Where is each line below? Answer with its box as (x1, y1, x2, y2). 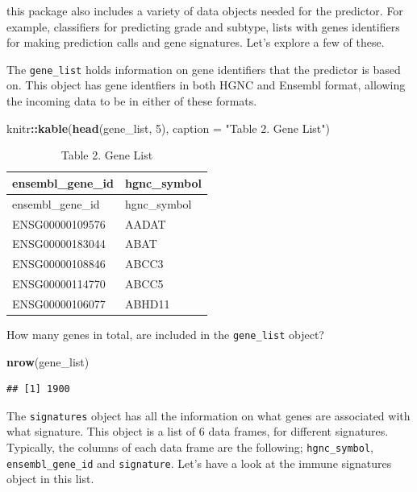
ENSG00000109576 (12, 215, 106, 232)
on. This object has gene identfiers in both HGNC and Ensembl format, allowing (6, 76, 406, 93)
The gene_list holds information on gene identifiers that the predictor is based (6, 60, 401, 77)
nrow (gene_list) (6, 353, 90, 370)
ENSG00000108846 (12, 255, 106, 272)
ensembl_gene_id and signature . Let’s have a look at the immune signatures (6, 454, 392, 471)
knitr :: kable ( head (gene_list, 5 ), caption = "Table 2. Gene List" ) (6, 119, 330, 136)
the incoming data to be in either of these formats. (6, 93, 257, 110)
